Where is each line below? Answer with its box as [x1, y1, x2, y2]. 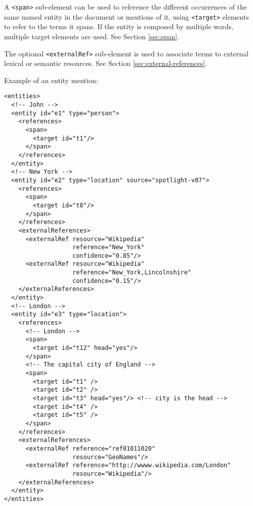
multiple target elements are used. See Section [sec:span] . [4, 31, 180, 41]
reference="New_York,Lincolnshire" [72, 269, 192, 276]
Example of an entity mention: [4, 75, 98, 85]
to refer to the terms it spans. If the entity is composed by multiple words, [4, 21, 233, 32]
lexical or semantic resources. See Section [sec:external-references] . [4, 58, 207, 68]
